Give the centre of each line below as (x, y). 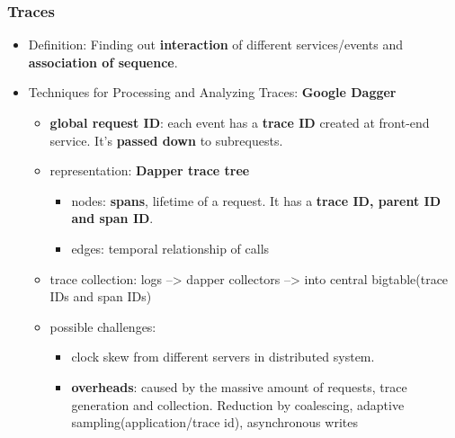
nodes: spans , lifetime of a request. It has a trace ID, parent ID (256, 200)
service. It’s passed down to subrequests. (166, 140)
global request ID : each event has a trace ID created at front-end (240, 122)
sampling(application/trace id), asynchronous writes (214, 422)
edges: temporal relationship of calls (170, 248)
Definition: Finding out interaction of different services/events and (215, 45)
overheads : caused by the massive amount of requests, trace (239, 386)
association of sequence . (103, 62)
